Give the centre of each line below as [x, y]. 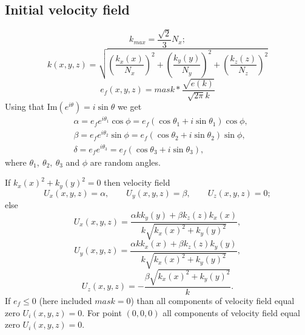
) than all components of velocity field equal [213, 300]
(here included [65, 300]
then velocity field [137, 182]
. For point [102, 312]
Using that [25, 107]
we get [129, 107]
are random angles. [125, 162]
